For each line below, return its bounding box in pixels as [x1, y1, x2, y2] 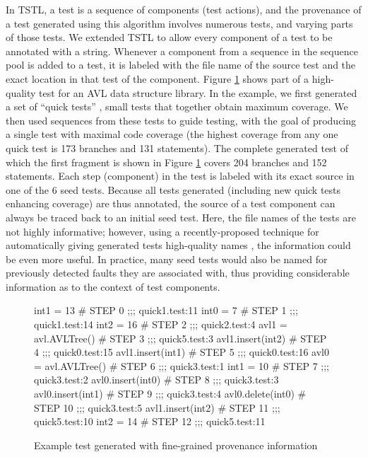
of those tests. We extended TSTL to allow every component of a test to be [6, 30, 333, 45]
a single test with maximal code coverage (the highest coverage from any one [6, 127, 338, 141]
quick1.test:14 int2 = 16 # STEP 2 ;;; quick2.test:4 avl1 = [34, 317, 287, 332]
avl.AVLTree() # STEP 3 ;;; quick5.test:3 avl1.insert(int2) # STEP [34, 330, 327, 345]
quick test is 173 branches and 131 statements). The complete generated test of [6, 140, 349, 155]
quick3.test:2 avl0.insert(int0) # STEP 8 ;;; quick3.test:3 [34, 372, 279, 387]
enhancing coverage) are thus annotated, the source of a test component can [6, 196, 336, 211]
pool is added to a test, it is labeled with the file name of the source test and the [6, 57, 356, 72]
